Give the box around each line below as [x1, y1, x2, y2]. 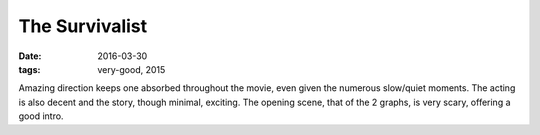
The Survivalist [18, 15, 148, 37]
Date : [18, 50, 42, 62]
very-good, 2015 [97, 63, 166, 75]
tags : [18, 63, 41, 75]
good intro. [18, 110, 64, 122]
